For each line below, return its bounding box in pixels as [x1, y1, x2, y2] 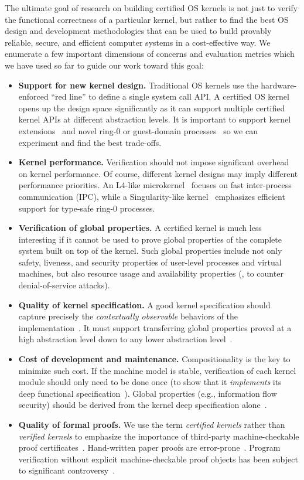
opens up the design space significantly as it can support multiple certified [18, 101, 285, 114]
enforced [18, 90, 49, 103]
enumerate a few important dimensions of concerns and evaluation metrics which [5, 47, 295, 60]
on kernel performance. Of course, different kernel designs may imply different [18, 167, 298, 179]
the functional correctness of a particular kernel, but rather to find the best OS [5, 13, 289, 25]
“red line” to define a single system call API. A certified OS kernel [51, 90, 289, 103]
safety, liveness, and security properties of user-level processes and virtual [18, 256, 282, 268]
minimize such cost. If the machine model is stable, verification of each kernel [18, 364, 296, 376]
